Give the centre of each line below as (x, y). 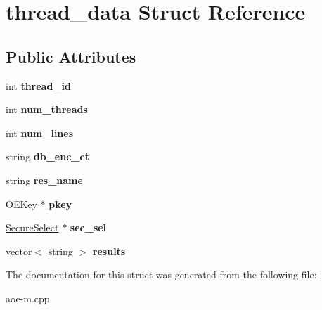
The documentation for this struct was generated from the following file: (161, 275)
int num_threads (47, 109)
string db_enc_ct (47, 156)
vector (19, 251)
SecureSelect (32, 227)
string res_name (44, 180)
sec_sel (88, 227)
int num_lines (40, 133)
